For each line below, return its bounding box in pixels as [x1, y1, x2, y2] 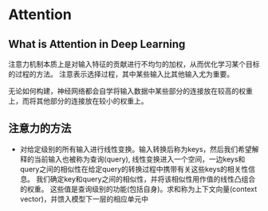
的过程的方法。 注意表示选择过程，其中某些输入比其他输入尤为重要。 [8, 69, 234, 79]
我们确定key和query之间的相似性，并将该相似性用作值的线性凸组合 [35, 174, 256, 184]
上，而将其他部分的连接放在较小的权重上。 [8, 96, 148, 105]
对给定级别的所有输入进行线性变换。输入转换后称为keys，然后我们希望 [19, 144, 253, 154]
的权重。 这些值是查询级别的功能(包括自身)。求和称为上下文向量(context [19, 184, 258, 193]
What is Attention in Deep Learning [8, 37, 186, 51]
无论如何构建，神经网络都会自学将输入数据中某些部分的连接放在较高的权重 [8, 86, 253, 96]
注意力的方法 [8, 122, 72, 135]
